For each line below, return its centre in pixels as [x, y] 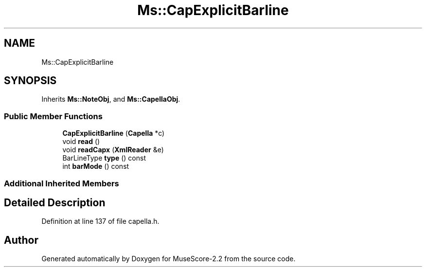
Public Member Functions [53, 116]
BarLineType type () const [104, 158]
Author [21, 240]
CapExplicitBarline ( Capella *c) [114, 133]
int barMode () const [96, 166]
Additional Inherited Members [62, 183]
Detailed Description [55, 202]
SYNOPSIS [30, 81]
